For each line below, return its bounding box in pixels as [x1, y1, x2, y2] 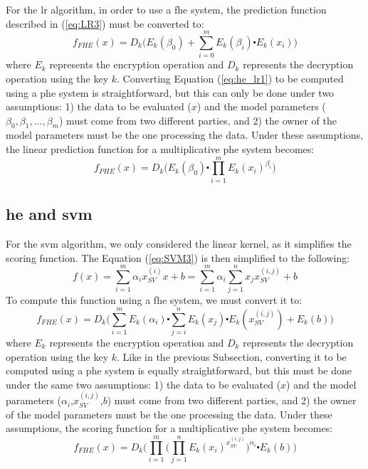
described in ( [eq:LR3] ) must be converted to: [6, 16, 204, 31]
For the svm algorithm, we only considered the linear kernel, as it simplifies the [6, 236, 352, 251]
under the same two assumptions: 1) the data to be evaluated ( [6, 376, 281, 391]
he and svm [6, 203, 93, 225]
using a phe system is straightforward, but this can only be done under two [6, 85, 335, 100]
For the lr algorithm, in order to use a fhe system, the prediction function [6, 2, 327, 16]
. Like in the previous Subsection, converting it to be [116, 349, 347, 364]
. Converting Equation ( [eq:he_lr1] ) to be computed [116, 70, 344, 85]
